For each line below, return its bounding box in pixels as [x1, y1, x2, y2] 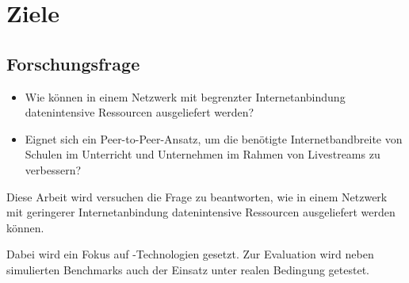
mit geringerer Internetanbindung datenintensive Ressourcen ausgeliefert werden [6, 204, 396, 220]
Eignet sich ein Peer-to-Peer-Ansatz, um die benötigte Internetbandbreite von [25, 130, 403, 147]
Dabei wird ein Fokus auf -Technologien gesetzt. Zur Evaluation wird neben [6, 246, 374, 262]
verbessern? [25, 161, 82, 178]
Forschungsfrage [6, 51, 140, 75]
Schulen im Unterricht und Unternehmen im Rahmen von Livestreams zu [25, 146, 380, 163]
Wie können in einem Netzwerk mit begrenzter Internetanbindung [25, 88, 346, 105]
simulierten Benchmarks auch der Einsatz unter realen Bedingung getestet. [6, 261, 370, 277]
